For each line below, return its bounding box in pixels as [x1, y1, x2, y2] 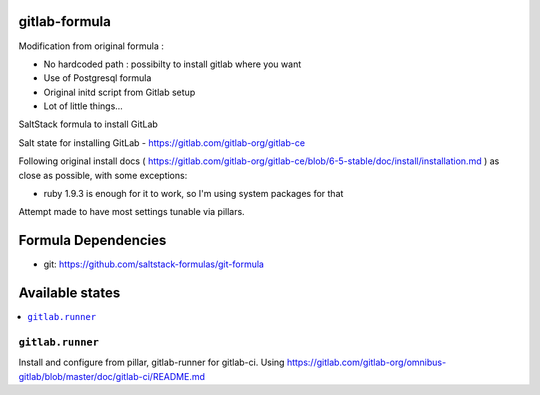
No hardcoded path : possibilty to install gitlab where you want [43, 58, 302, 70]
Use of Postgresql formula [43, 72, 152, 84]
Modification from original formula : [18, 40, 165, 52]
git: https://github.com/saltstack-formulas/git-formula [43, 258, 265, 270]
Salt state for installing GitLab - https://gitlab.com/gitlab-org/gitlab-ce [18, 136, 305, 149]
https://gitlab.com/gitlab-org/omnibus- [286, 356, 447, 369]
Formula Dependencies [18, 232, 167, 249]
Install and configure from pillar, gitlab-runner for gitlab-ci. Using [18, 356, 285, 369]
